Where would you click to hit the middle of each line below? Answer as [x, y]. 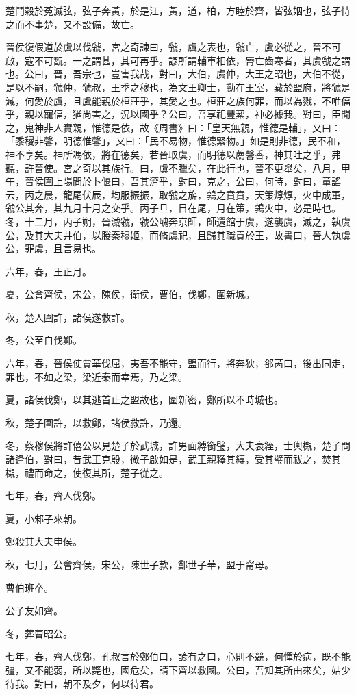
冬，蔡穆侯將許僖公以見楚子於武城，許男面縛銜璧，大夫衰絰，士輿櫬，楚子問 [178, 445]
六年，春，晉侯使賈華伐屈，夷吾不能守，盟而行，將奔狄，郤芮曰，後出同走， [178, 363]
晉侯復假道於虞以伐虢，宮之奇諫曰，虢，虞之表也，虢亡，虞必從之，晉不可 [173, 47]
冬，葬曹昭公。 [39, 633]
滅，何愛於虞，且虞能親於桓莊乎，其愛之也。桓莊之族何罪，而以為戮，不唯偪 [178, 100]
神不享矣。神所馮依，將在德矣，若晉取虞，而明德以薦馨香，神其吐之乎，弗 [173, 154]
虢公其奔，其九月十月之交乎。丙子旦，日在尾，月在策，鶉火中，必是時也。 [173, 208]
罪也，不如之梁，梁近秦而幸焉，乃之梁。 [97, 376]
